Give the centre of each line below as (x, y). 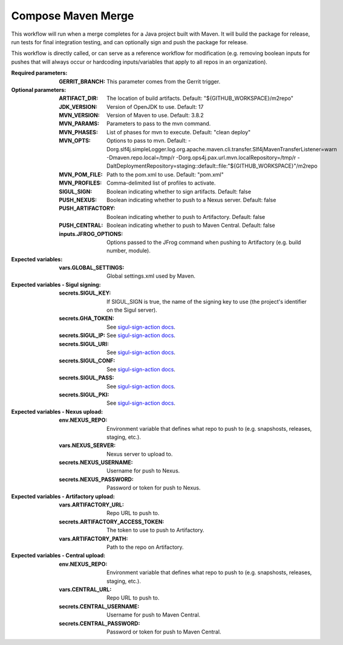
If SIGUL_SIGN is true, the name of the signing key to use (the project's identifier (207, 301)
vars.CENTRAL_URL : (85, 589)
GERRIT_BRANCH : (82, 81)
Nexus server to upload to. (140, 454)
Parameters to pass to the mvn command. (159, 123)
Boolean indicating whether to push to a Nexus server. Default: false (191, 200)
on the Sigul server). (132, 310)
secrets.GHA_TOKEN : (87, 318)
